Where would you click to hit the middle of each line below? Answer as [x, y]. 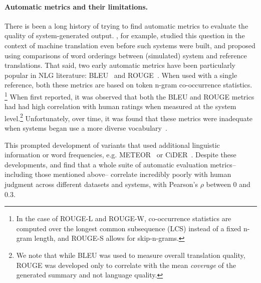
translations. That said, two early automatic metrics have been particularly [120, 65]
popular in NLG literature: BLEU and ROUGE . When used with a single [121, 75]
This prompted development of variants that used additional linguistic [112, 145]
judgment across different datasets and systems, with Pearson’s [101, 184]
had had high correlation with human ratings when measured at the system [120, 106]
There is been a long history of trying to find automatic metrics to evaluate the [126, 25]
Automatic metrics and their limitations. [76, 6]
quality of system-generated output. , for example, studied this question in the [125, 35]
